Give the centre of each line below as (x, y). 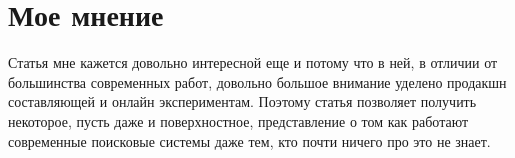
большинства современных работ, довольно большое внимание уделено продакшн (257, 81)
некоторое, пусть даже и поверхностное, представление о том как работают (238, 120)
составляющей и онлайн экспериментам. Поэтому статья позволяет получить (242, 101)
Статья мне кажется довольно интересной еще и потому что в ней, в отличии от (253, 62)
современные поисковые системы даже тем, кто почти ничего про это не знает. (249, 140)
